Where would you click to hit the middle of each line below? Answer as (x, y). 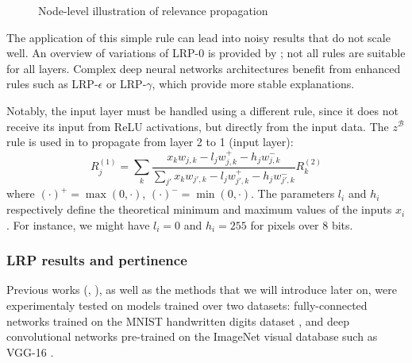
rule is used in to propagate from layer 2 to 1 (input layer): (150, 142)
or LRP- (126, 84)
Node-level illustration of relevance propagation (153, 10)
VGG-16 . (30, 351)
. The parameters (293, 193)
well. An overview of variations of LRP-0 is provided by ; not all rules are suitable (206, 53)
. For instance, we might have (78, 224)
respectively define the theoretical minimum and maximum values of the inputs (199, 209)
